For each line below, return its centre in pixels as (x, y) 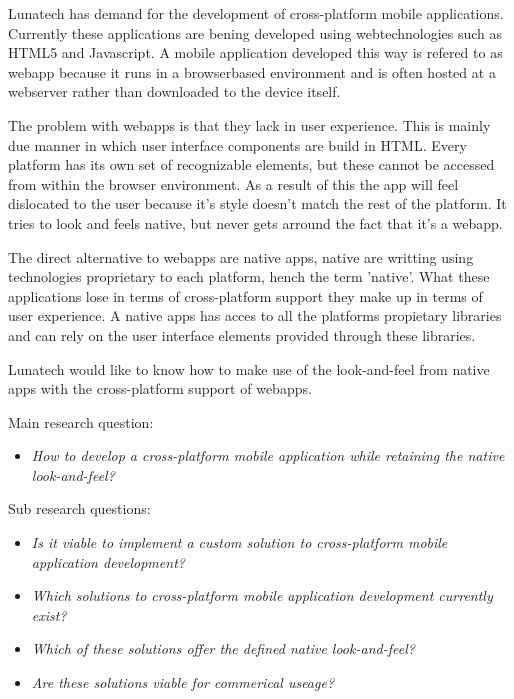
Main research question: (81, 421)
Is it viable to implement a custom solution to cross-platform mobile (239, 542)
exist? (49, 614)
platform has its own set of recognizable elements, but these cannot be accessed (251, 164)
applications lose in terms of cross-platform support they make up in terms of (245, 295)
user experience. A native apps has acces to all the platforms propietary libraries (255, 315)
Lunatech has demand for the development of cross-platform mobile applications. (256, 13)
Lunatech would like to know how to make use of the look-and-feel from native (249, 368)
